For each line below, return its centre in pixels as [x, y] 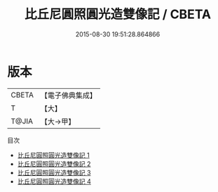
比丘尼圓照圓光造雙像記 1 [53, 155]
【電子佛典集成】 [68, 95]
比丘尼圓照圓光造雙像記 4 [54, 181]
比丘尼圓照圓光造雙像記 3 [54, 172]
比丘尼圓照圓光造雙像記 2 [54, 164]
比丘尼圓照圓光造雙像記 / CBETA [118, 14]
